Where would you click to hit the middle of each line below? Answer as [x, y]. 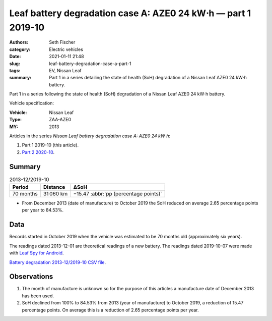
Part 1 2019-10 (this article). [50, 145]
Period [20, 187]
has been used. [38, 296]
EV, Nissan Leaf [65, 70]
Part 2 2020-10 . [38, 152]
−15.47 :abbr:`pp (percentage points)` [118, 194]
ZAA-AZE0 [60, 120]
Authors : [19, 42]
